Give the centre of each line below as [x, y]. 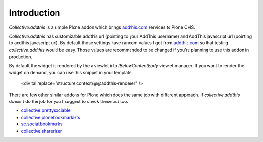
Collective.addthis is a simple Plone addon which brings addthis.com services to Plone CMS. [102, 27]
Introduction [35, 13]
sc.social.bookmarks [42, 124]
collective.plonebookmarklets [51, 117]
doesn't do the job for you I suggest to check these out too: [69, 101]
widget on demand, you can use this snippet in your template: [71, 72]
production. [21, 57]
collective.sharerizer [42, 131]
